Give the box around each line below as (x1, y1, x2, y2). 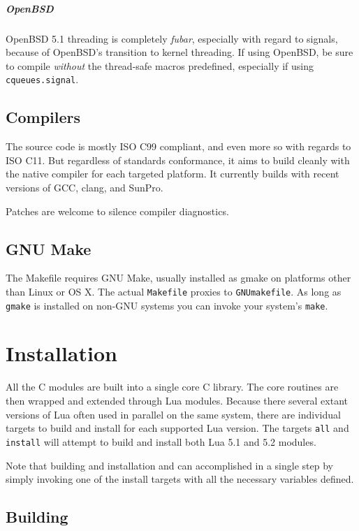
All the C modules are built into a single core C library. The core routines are (6, 379, 339, 394)
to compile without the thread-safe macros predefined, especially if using (6, 58, 314, 73)
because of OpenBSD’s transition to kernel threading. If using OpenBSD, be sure (6, 45, 353, 59)
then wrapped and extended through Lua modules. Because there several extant (6, 393, 348, 407)
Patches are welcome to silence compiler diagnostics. (6, 203, 229, 218)
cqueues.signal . (6, 72, 79, 87)
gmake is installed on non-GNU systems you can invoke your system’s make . (6, 298, 328, 312)
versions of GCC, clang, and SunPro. (6, 180, 163, 194)
